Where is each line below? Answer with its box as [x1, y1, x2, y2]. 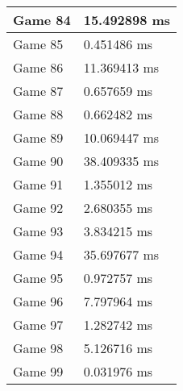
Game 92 [13, 198, 64, 217]
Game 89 [13, 128, 64, 147]
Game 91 [13, 175, 64, 193]
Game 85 [13, 35, 64, 53]
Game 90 [13, 152, 64, 170]
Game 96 [13, 292, 64, 310]
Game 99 [13, 362, 64, 381]
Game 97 [13, 315, 64, 334]
